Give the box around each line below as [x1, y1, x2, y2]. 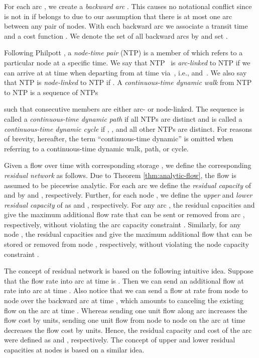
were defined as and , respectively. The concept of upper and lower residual [4, 334, 235, 345]
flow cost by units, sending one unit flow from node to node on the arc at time [4, 315, 245, 325]
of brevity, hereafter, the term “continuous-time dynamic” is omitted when [4, 133, 233, 144]
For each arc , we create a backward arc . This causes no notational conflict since [4, 1, 252, 11]
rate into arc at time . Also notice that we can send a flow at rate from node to [4, 285, 248, 296]
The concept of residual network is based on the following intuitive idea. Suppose [4, 265, 253, 276]
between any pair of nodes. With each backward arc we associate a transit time [4, 21, 248, 31]
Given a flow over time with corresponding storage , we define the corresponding [4, 160, 251, 170]
